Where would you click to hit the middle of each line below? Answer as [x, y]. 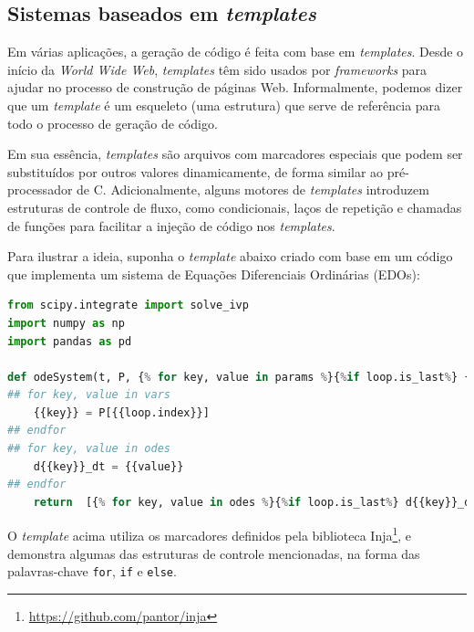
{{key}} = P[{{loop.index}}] [121, 412]
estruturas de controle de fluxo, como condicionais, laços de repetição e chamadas [235, 207]
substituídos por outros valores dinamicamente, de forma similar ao [196, 171]
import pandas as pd [70, 341]
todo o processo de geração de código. [113, 123]
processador [40, 190]
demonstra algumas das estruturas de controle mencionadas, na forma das [214, 553]
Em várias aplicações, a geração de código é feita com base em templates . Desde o [236, 52]
